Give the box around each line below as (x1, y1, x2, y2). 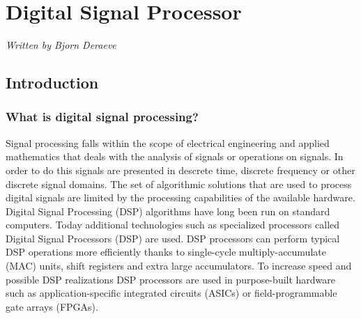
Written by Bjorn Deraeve (6, 38, 116, 52)
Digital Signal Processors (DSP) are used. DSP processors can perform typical (6, 231, 340, 245)
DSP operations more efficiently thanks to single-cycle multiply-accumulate (6, 244, 326, 259)
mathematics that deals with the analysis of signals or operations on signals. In (6, 149, 344, 164)
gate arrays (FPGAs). (6, 299, 98, 313)
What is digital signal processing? (6, 108, 199, 125)
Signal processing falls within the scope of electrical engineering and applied (6, 135, 330, 150)
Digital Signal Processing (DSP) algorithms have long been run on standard (6, 203, 330, 218)
